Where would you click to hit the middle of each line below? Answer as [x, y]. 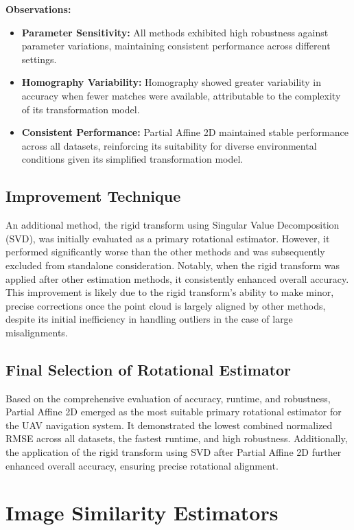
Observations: [38, 9]
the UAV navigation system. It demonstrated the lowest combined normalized [169, 425]
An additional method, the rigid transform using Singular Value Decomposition [173, 225]
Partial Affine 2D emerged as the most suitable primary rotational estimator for [174, 412]
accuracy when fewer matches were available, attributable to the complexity [181, 95]
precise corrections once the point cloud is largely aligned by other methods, [166, 305]
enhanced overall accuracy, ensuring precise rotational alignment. [142, 465]
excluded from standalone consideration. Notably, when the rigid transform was [173, 265]
